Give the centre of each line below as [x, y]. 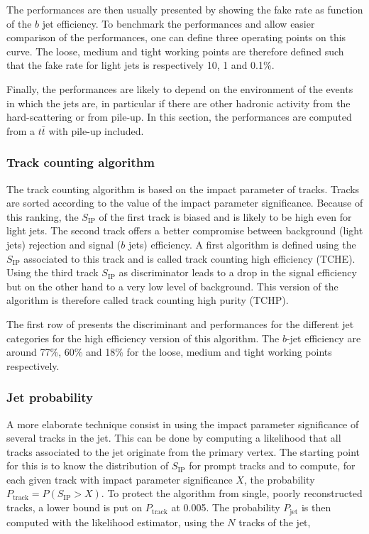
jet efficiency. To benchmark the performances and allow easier [178, 23]
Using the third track [53, 272]
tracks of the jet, [275, 522]
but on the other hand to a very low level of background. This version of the [172, 286]
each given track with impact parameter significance [120, 479]
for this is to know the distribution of [88, 465]
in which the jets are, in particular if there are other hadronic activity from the [178, 103]
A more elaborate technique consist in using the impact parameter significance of [183, 424]
